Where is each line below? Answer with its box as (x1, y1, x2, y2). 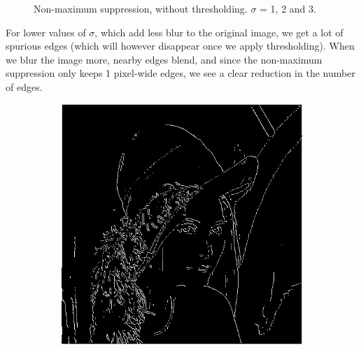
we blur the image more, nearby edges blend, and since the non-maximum (6, 52, 323, 66)
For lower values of (6, 24, 86, 39)
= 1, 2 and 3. (260, 1, 316, 15)
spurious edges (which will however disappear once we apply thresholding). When (6, 38, 355, 53)
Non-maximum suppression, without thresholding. (34, 1, 248, 15)
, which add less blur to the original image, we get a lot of (94, 24, 344, 39)
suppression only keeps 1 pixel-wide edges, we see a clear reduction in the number (6, 66, 355, 80)
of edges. (6, 79, 43, 94)
